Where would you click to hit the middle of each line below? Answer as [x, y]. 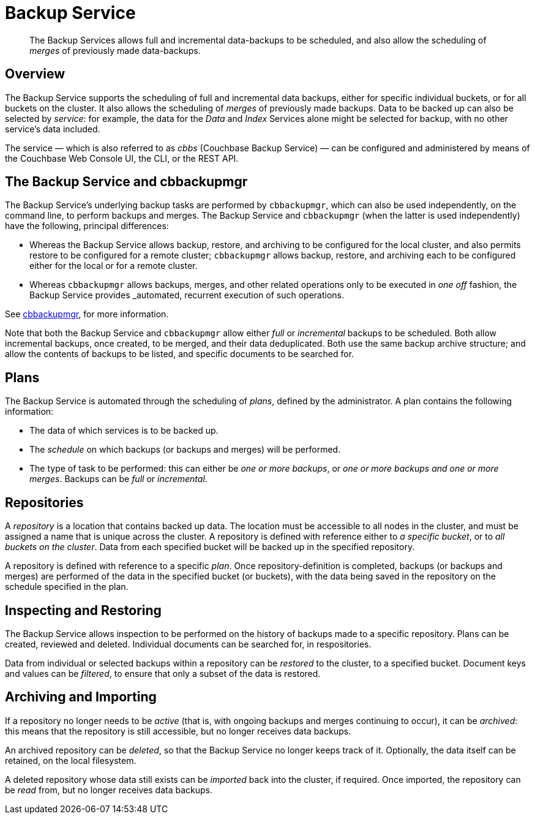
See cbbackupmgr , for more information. [87, 314]
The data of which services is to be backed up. [124, 431]
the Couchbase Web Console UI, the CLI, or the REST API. [122, 158]
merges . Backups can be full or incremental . [118, 479]
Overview [35, 74]
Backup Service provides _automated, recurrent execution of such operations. [187, 295]
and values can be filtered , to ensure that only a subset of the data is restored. [163, 673]
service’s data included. [53, 129]
